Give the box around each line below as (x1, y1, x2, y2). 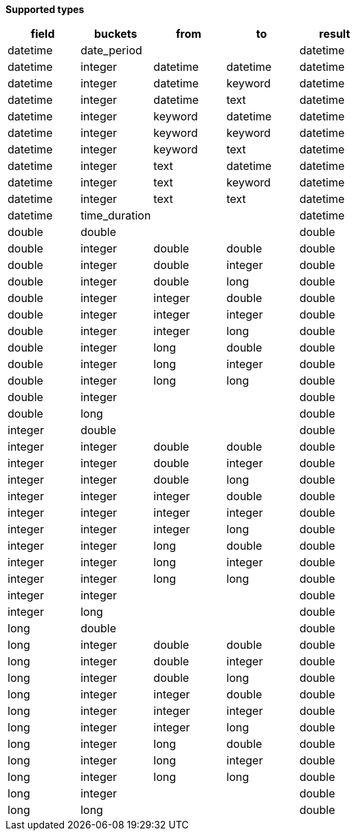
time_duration (80, 208, 151, 222)
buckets (93, 27, 137, 41)
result (319, 27, 351, 41)
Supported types (5, 3, 85, 15)
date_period (80, 43, 142, 57)
